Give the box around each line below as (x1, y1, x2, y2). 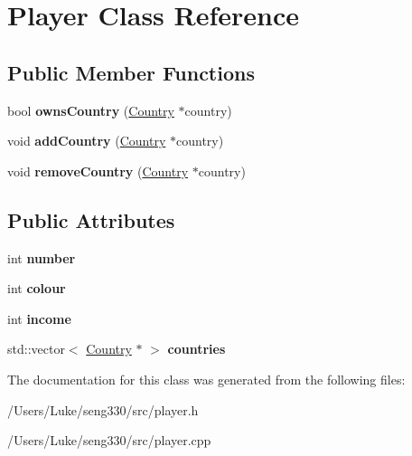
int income (7, 309, 71, 328)
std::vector (7, 339, 65, 358)
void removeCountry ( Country (7, 161, 189, 180)
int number (7, 248, 76, 267)
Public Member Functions (7, 58, 255, 86)
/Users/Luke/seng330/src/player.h (7, 400, 199, 419)
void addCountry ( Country (7, 131, 166, 150)
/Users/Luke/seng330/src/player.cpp (7, 431, 211, 450)
